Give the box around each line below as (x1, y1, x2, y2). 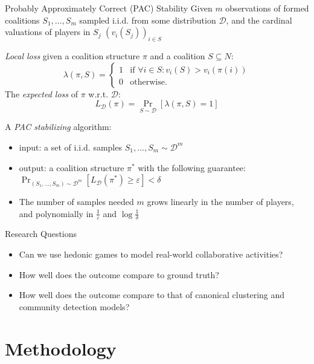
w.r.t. (88, 87, 109, 100)
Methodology (5, 336, 117, 360)
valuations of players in (5, 25, 91, 38)
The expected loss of (5, 87, 78, 100)
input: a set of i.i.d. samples (19, 140, 122, 153)
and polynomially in (19, 207, 94, 219)
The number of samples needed (19, 195, 134, 207)
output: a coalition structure (19, 161, 124, 174)
